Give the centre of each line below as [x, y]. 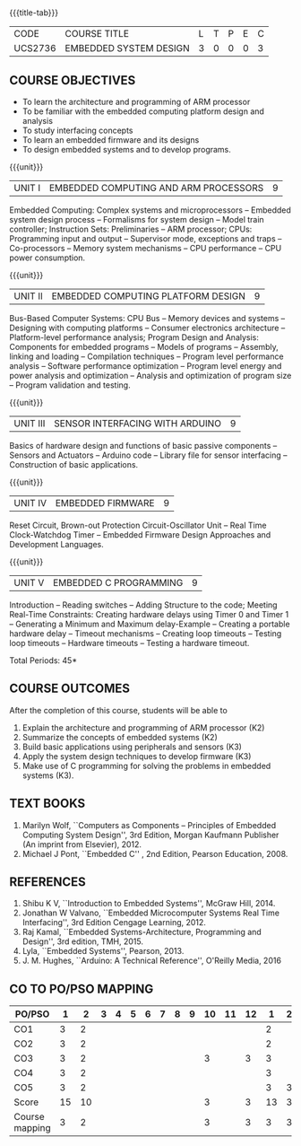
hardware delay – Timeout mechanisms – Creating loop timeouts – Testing [146, 634]
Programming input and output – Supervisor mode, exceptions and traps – [146, 239]
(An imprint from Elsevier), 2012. [82, 844]
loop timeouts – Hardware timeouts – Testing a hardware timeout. [129, 643]
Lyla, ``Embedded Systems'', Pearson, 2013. [103, 951]
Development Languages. [57, 544]
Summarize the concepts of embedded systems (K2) [120, 737]
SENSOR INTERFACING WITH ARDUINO [138, 423]
